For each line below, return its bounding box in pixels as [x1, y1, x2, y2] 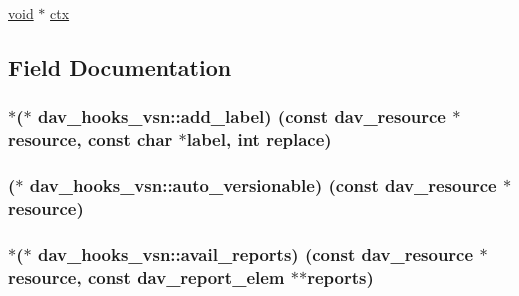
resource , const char [8, 127, 173, 152]
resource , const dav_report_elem [8, 264, 285, 289]
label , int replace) [186, 127, 332, 152]
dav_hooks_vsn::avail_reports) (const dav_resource [37, 241, 474, 266]
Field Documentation [8, 51, 232, 82]
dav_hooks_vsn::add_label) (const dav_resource [37, 104, 446, 129]
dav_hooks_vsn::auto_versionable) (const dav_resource [29, 173, 497, 198]
